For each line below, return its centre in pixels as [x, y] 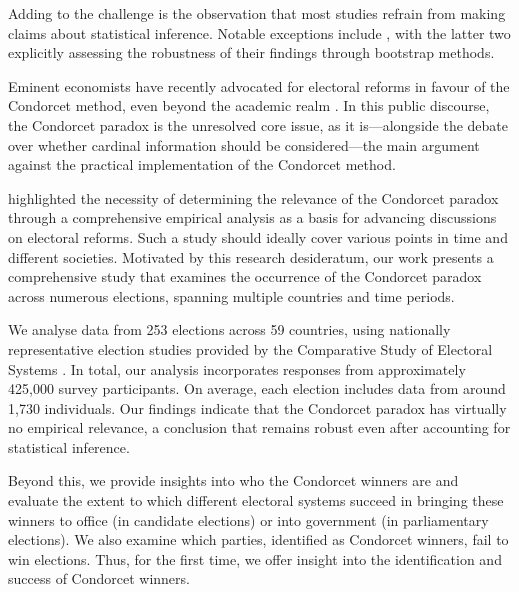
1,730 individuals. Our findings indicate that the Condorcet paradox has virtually [257, 407]
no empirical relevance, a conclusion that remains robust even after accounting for [259, 427]
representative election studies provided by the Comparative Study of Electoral [250, 348]
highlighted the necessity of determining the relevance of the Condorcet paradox [253, 197]
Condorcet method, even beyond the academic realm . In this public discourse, [249, 105]
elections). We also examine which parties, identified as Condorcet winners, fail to [258, 539]
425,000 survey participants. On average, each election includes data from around [257, 388]
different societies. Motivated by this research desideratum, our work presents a [251, 256]
